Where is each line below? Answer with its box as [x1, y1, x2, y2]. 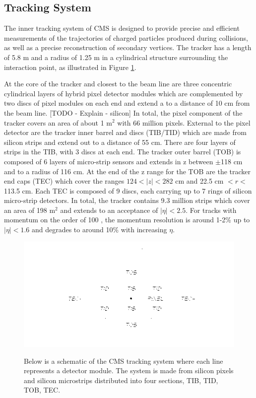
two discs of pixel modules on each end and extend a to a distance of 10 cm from [4, 98, 250, 108]
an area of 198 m [4, 204, 56, 215]
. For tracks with [186, 204, 237, 215]
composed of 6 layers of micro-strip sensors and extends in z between [4, 156, 213, 166]
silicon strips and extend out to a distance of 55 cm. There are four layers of [4, 136, 236, 147]
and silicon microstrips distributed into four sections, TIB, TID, [24, 375, 218, 385]
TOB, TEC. [24, 385, 61, 395]
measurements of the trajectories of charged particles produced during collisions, [4, 32, 248, 43]
